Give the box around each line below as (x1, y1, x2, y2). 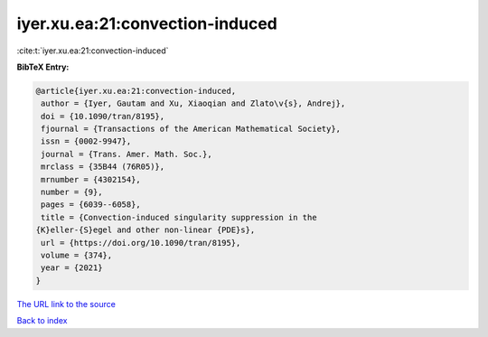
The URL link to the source (16, 298, 117, 309)
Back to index (16, 315, 68, 326)
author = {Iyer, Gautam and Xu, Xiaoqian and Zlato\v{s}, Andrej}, (41, 98, 346, 108)
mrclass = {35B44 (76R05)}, (41, 162, 165, 172)
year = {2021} (41, 263, 103, 273)
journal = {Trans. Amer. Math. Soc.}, (41, 149, 212, 159)
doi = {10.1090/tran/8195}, (41, 111, 165, 121)
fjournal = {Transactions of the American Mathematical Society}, (41, 124, 342, 135)
